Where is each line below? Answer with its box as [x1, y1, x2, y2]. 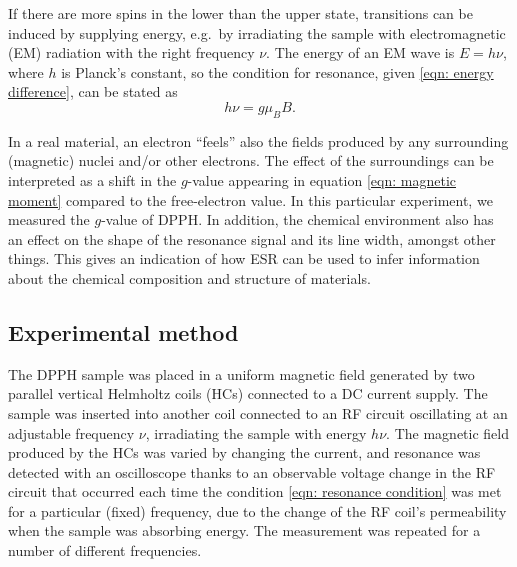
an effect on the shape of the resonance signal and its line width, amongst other [8, 228, 496, 249]
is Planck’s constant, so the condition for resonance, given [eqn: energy [61, 61, 494, 82]
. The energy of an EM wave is [266, 42, 455, 63]
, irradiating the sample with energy [145, 422, 367, 443]
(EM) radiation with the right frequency [8, 42, 255, 63]
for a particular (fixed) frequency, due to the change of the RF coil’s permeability [8, 500, 507, 521]
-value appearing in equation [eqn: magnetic [187, 169, 456, 190]
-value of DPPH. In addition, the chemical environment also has [101, 209, 494, 230]
